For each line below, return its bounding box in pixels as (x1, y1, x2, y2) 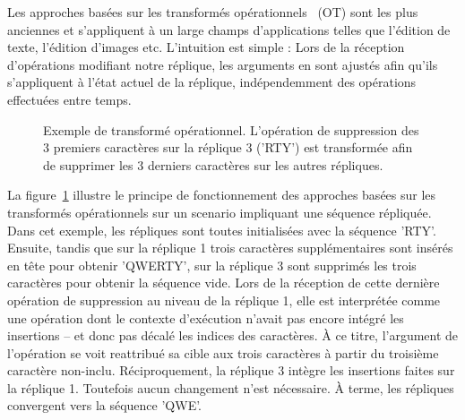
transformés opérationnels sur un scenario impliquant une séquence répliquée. (7, 202, 432, 221)
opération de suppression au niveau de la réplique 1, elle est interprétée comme (7, 290, 441, 309)
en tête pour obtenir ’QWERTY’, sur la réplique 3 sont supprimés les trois (7, 255, 417, 274)
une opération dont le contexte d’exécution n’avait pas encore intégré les (7, 308, 404, 327)
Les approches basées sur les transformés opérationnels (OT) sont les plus (7, 3, 418, 21)
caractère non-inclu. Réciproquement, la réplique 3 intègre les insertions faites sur (7, 361, 455, 380)
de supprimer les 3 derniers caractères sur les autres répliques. (43, 155, 383, 174)
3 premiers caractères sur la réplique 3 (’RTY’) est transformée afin (43, 138, 413, 157)
